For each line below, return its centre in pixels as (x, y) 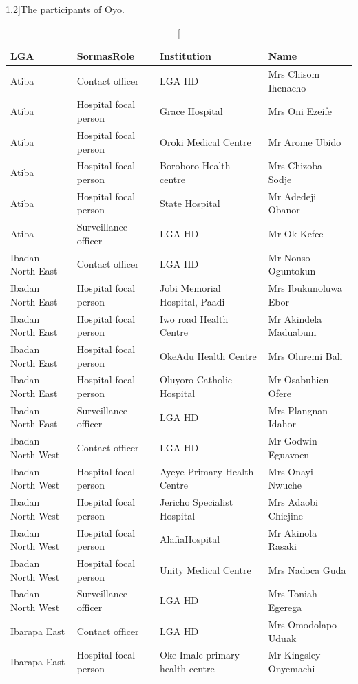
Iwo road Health (194, 318)
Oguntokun (292, 271)
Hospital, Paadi (192, 301)
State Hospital (190, 203)
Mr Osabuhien (298, 380)
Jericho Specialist (197, 502)
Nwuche (285, 485)
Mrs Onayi (291, 471)
